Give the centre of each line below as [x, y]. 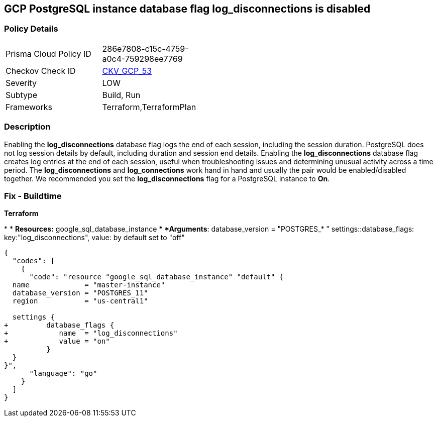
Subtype [22, 95]
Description [27, 127]
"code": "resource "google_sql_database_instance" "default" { [156, 277]
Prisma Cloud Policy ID [48, 54]
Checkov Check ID [41, 71]
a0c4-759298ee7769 [142, 59]
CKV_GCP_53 [127, 71]
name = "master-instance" [89, 285]
